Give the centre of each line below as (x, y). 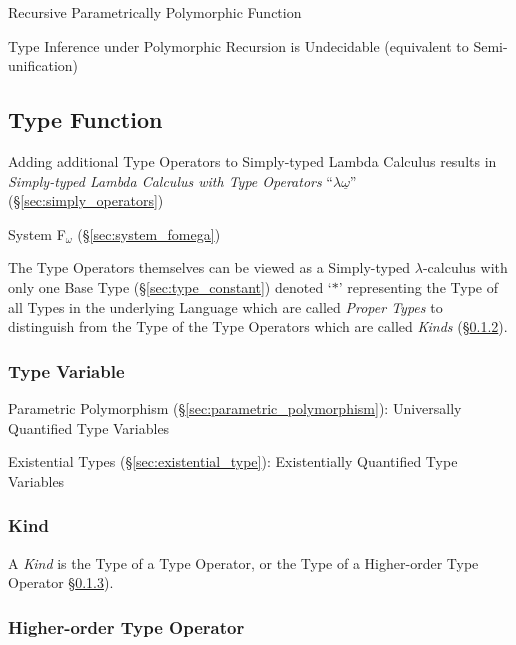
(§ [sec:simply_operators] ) (86, 200)
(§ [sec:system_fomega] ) (149, 233)
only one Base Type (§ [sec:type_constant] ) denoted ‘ (170, 286)
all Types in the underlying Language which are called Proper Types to (225, 306)
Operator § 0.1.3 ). (61, 582)
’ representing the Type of (418, 286)
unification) (43, 65)
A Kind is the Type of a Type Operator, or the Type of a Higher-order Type (243, 562)
